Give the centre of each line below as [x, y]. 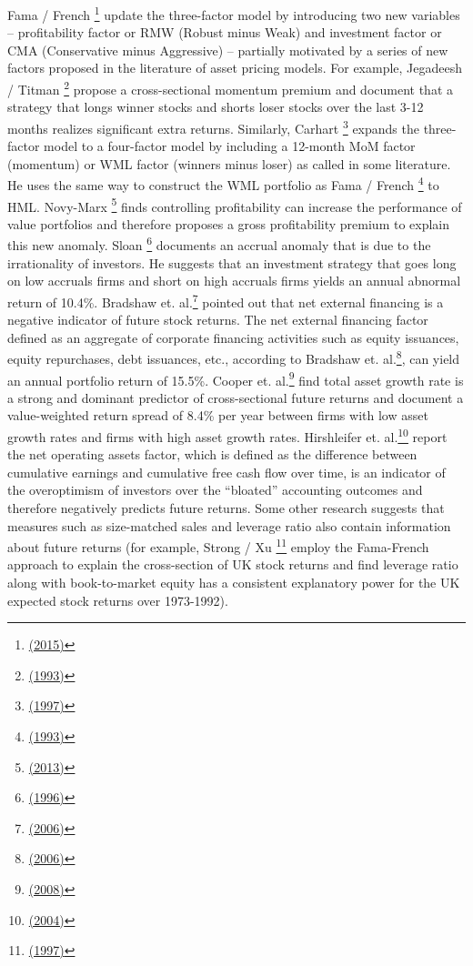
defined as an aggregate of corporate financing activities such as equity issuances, [233, 337]
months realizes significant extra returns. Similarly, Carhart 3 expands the [213, 126]
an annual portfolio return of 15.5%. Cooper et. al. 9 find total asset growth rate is [236, 378]
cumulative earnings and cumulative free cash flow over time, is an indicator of [226, 472]
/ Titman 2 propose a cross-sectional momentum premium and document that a [231, 88]
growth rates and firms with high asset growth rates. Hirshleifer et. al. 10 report [227, 435]
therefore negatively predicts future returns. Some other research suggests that [226, 508]
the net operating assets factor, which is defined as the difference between [212, 454]
